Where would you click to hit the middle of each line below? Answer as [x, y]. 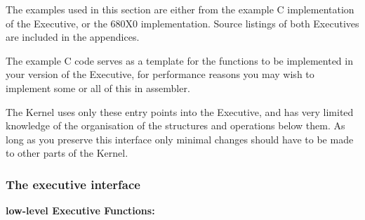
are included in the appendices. [73, 37]
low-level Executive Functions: [80, 211]
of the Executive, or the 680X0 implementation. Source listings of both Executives [182, 23]
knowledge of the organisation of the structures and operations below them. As [175, 125]
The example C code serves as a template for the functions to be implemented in [179, 60]
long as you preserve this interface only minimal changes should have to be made [180, 139]
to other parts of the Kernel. [67, 153]
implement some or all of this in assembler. [98, 88]
